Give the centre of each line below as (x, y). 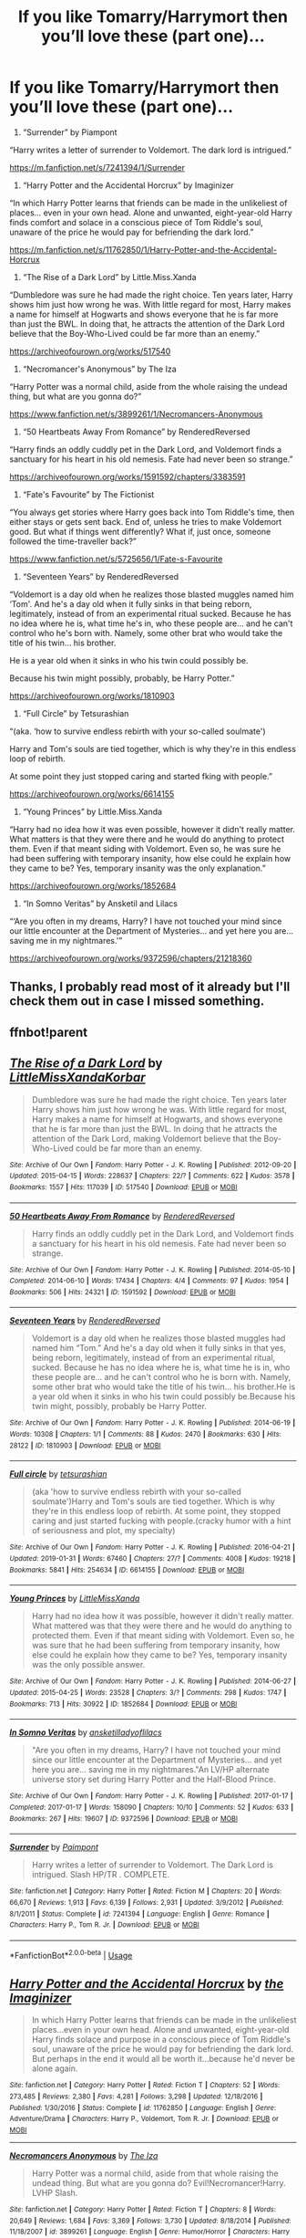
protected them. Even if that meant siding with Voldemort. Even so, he (163, 1636)
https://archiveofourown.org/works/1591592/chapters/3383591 (127, 476)
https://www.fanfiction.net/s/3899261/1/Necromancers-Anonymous (137, 413)
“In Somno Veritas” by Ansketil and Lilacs (100, 903)
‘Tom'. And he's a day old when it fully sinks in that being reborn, (131, 603)
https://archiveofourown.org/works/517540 (90, 351)
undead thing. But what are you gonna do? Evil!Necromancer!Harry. (158, 2183)
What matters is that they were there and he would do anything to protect (147, 839)
